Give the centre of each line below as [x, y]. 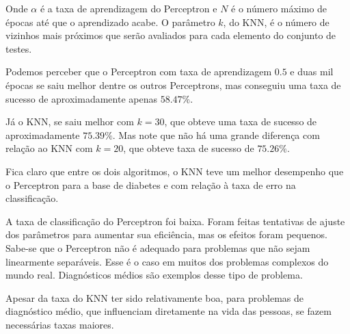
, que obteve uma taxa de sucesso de [241, 121]
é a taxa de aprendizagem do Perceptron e [129, 8]
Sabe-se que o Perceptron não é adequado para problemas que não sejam [158, 247]
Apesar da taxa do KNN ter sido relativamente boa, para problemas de [154, 297]
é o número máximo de [279, 8]
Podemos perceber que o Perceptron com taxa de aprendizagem [139, 72]
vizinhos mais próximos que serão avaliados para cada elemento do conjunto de [171, 35]
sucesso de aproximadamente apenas [81, 98]
